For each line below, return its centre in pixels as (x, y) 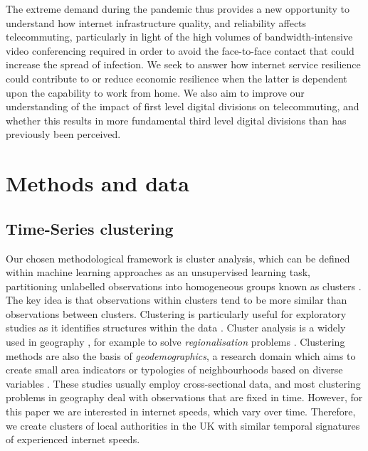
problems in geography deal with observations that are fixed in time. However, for (184, 397)
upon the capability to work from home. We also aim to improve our (155, 92)
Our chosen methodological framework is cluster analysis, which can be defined (178, 258)
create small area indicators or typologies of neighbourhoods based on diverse (174, 370)
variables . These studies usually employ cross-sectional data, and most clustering (183, 383)
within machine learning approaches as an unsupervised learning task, (158, 272)
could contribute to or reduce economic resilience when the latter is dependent (177, 78)
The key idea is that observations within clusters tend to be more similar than (177, 300)
